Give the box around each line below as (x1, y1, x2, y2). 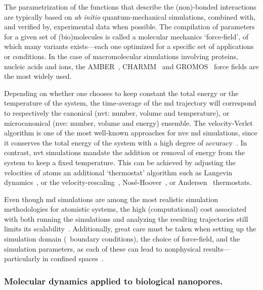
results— (203, 243, 231, 254)
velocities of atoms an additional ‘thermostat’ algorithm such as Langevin (4, 167, 232, 177)
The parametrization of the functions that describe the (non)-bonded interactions (4, 2, 256, 12)
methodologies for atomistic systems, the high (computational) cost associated (4, 204, 246, 214)
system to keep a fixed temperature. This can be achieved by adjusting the (4, 157, 236, 167)
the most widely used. (4, 71, 72, 81)
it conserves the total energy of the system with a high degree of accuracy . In (4, 137, 247, 148)
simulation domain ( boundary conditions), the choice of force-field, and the (4, 233, 240, 244)
